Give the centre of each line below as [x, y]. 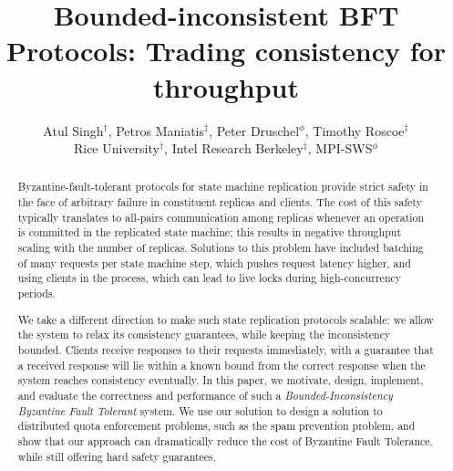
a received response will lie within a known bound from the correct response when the [221, 365]
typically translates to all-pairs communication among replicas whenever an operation [221, 217]
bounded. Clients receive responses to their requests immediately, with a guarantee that [226, 349]
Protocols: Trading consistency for [226, 51]
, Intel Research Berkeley [234, 148]
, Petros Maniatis [156, 130]
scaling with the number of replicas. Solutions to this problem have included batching [221, 248]
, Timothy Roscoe [355, 130]
